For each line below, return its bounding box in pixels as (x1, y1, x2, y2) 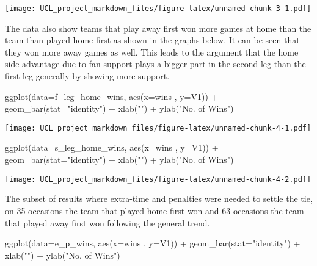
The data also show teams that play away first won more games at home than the (5, 21, 312, 34)
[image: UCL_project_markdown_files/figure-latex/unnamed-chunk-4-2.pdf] (5, 174, 312, 184)
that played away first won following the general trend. (5, 216, 210, 229)
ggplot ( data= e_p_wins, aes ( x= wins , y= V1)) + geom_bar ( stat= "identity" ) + (5, 237, 301, 250)
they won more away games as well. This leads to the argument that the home (5, 45, 299, 58)
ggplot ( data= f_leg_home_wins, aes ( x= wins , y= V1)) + (5, 90, 218, 102)
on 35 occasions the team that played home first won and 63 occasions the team (5, 204, 304, 217)
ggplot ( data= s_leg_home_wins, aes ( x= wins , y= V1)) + (5, 141, 219, 154)
